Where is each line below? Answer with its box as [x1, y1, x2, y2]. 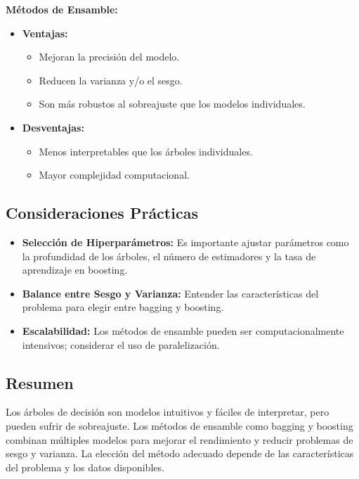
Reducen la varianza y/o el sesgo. [39, 72, 183, 87]
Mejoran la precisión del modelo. [39, 49, 180, 64]
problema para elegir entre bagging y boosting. [22, 300, 224, 314]
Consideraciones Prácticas [6, 202, 198, 224]
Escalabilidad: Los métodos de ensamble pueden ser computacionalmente [22, 323, 344, 338]
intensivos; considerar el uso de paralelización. [22, 337, 220, 352]
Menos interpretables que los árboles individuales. [39, 143, 253, 158]
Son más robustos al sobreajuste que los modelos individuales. [39, 96, 306, 111]
